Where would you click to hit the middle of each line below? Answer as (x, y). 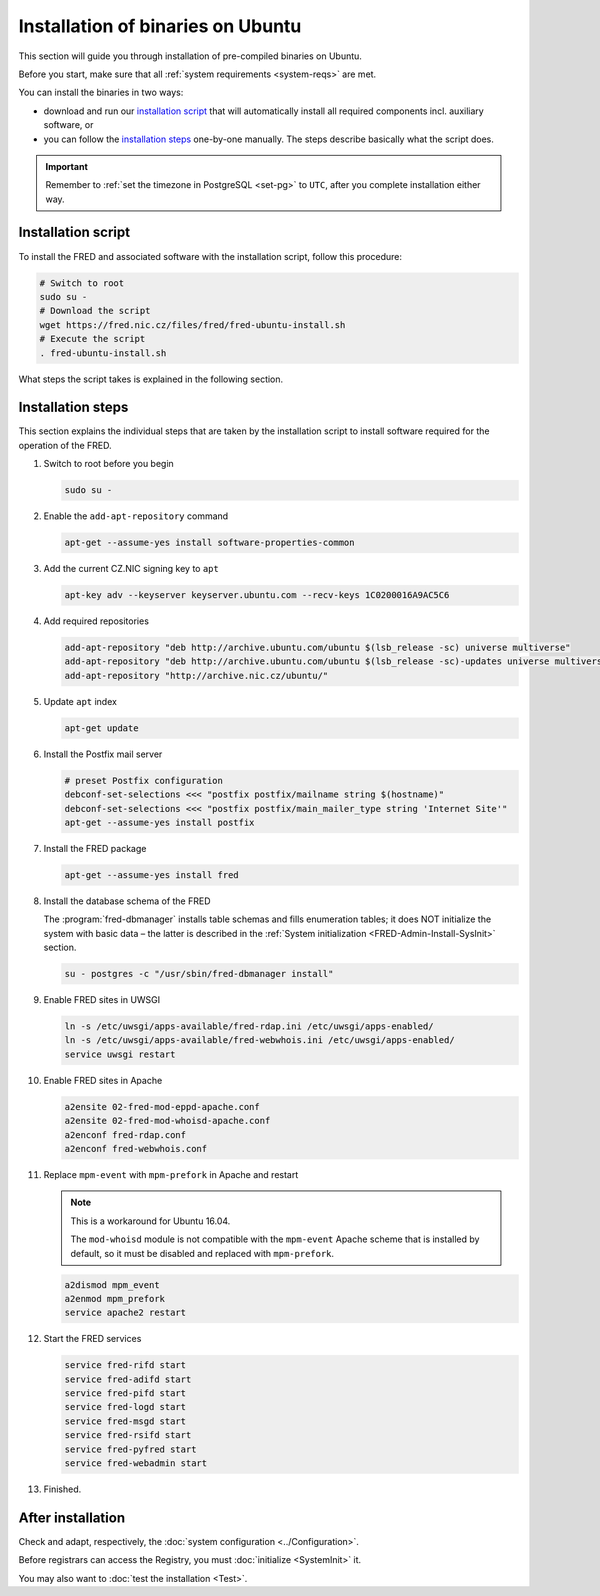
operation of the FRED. (65, 445)
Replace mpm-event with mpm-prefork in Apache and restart (171, 1174)
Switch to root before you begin (108, 464)
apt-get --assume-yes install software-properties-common (209, 543)
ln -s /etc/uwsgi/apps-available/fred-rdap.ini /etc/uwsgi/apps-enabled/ (249, 1026)
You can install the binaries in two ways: (101, 92)
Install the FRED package (95, 848)
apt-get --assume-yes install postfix (159, 822)
